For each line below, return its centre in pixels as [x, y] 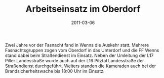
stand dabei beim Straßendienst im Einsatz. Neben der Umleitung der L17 [80, 55]
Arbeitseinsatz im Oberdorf [83, 9]
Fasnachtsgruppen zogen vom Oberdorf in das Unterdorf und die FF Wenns [82, 50]
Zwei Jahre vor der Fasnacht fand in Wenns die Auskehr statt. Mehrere [77, 45]
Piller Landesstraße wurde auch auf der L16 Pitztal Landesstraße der [75, 60]
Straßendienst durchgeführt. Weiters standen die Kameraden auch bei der [81, 66]
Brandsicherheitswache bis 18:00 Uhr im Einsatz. [55, 71]
